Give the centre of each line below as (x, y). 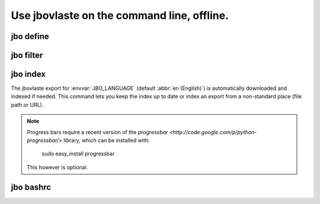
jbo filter (27, 55)
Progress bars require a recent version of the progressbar (97, 132)
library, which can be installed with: (106, 140)
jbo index (28, 74)
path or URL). (27, 105)
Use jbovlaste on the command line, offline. (120, 15)
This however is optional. (57, 167)
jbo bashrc (31, 187)
